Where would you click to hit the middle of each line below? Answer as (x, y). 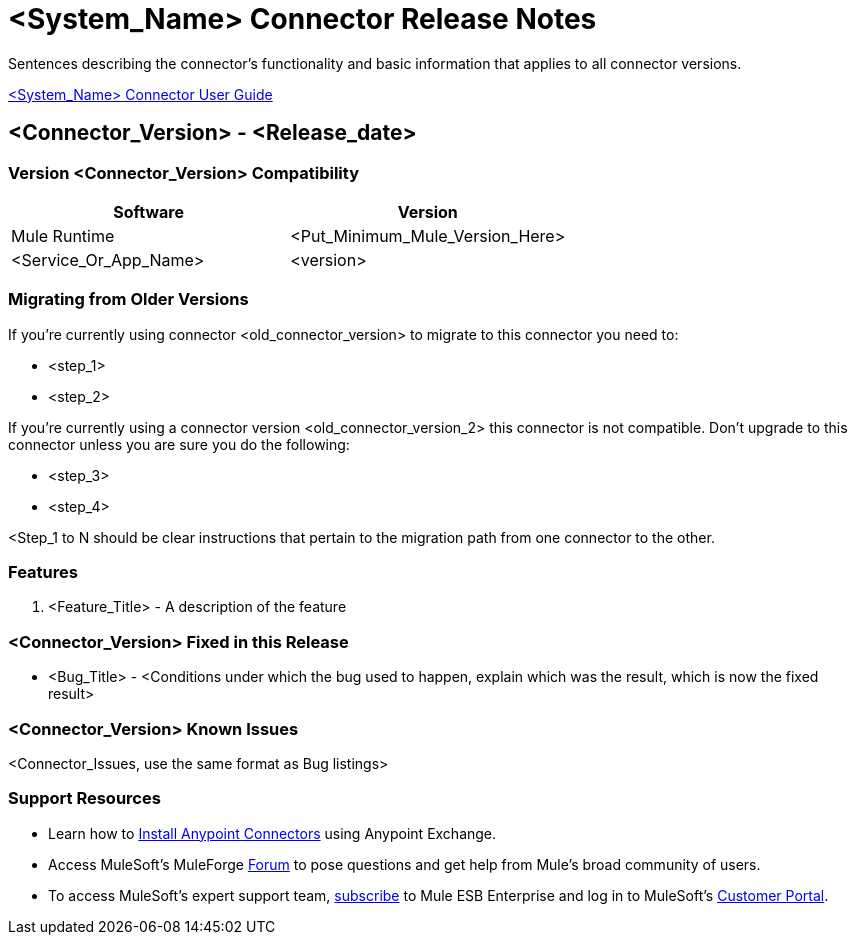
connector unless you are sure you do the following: (179, 444)
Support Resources (84, 798)
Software (148, 211)
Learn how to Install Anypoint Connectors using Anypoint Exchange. (272, 833)
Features (43, 572)
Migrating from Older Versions (128, 299)
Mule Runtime (63, 235)
